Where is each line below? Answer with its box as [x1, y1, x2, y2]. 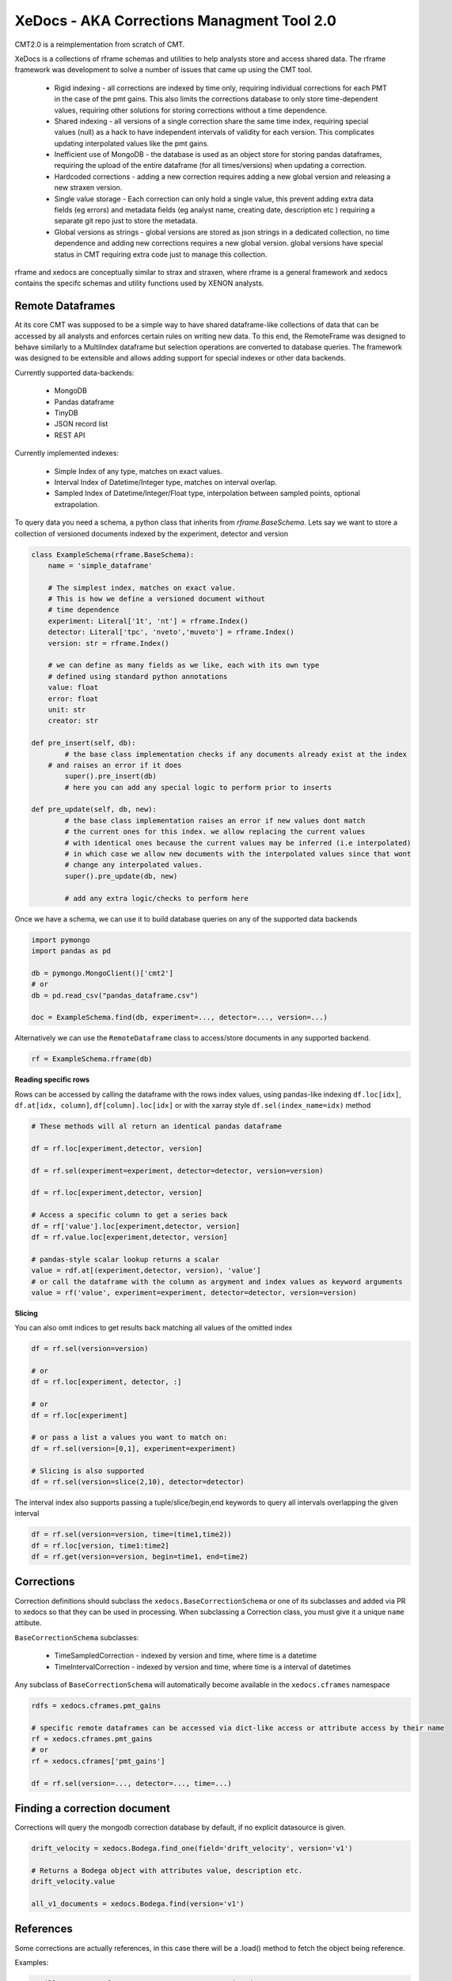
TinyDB [54, 408, 78, 418]
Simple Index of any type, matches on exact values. [54, 466, 223, 475]
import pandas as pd [31, 946, 111, 955]
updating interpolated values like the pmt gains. [54, 139, 210, 148]
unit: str [47, 705, 86, 714]
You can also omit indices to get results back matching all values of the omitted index [14, 1323, 293, 1333]
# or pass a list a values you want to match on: [31, 1433, 228, 1442]
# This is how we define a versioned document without [47, 594, 265, 604]
